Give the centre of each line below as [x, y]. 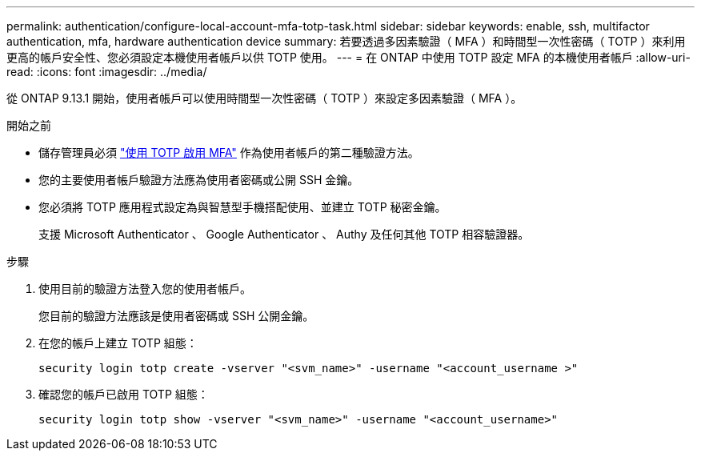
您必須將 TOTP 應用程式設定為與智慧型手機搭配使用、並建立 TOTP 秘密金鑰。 [242, 207]
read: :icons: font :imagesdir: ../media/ [107, 72]
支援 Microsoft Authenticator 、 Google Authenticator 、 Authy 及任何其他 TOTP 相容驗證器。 [284, 234]
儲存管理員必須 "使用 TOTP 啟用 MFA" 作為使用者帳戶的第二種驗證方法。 [229, 152]
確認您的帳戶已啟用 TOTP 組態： [124, 394]
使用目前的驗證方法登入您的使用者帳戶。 [145, 289]
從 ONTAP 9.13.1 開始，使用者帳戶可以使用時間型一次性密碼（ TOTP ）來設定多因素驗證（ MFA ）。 [264, 98]
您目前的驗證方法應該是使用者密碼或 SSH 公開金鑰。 [176, 316]
